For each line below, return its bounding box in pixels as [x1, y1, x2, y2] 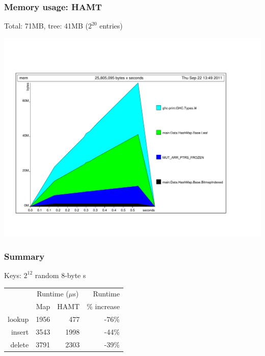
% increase [87, 301, 120, 312]
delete [10, 339, 29, 349]
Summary [4, 250, 45, 262]
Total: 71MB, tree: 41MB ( [4, 20, 88, 31]
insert [11, 326, 29, 337]
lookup [8, 313, 29, 324]
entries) [99, 20, 123, 31]
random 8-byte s [35, 269, 86, 280]
